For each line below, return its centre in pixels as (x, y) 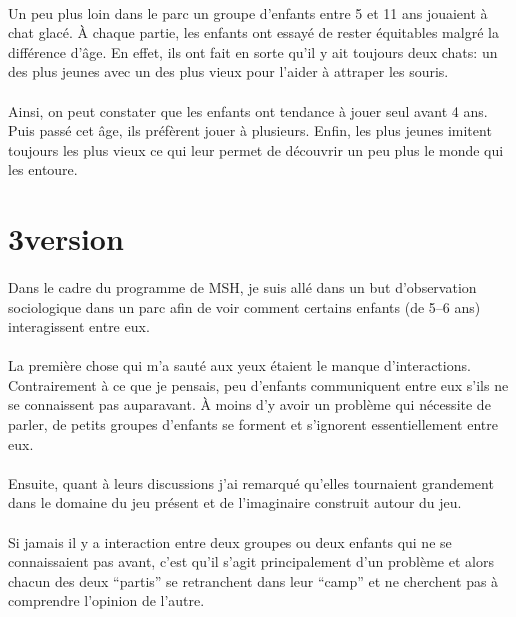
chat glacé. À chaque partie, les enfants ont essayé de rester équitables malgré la (253, 32)
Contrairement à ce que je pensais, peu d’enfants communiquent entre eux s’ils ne (258, 384)
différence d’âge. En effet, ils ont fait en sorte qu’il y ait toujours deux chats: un (253, 51)
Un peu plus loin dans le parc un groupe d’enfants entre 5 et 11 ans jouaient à (248, 12)
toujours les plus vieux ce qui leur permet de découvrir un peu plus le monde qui (256, 149)
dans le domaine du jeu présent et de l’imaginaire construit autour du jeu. (235, 502)
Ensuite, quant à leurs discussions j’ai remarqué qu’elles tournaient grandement (251, 482)
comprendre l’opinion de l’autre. (106, 600)
